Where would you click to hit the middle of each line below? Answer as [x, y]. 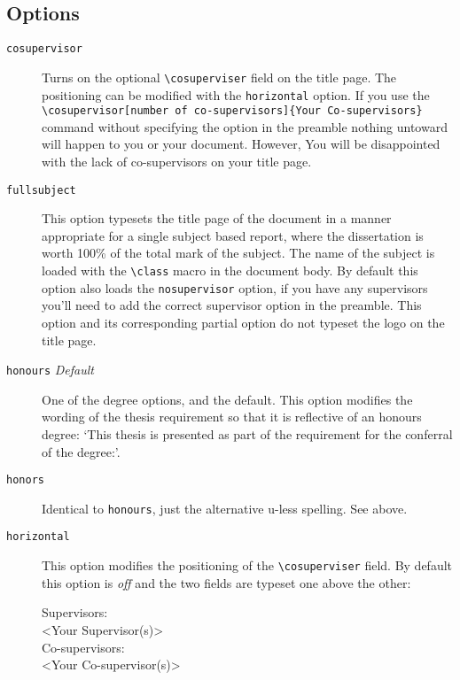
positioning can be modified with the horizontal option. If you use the [236, 94]
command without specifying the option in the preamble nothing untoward [245, 126]
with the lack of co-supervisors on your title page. [177, 162]
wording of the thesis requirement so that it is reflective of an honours [232, 417]
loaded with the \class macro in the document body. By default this [230, 270]
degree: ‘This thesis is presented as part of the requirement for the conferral [247, 433]
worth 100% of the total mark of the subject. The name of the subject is [238, 253]
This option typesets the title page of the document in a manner [217, 218]
